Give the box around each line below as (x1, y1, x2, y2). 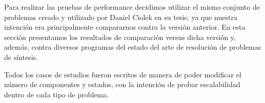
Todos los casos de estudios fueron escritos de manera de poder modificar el (4, 69, 241, 79)
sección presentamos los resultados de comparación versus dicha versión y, (4, 31, 236, 42)
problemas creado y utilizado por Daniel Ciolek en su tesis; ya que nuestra (4, 11, 237, 22)
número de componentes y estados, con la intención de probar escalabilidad (4, 79, 240, 90)
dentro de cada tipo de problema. (4, 89, 109, 99)
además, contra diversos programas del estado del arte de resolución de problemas (4, 42, 261, 52)
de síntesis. (4, 51, 38, 62)
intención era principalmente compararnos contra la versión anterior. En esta (4, 22, 246, 32)
